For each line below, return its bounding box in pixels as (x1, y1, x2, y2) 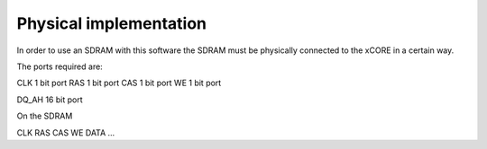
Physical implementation (16, 13, 207, 33)
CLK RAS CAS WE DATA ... (16, 127, 115, 138)
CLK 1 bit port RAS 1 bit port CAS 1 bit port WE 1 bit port (16, 77, 222, 89)
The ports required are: (16, 61, 103, 72)
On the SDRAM (16, 110, 73, 121)
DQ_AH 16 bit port (16, 94, 83, 105)
